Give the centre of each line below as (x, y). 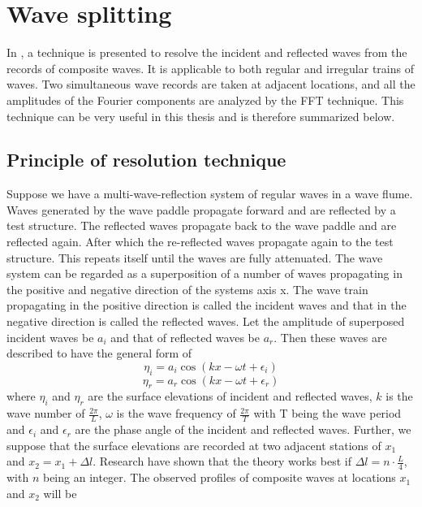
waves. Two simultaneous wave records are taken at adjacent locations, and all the (211, 84)
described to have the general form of (99, 353)
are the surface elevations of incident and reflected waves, (230, 396)
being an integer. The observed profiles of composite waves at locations (219, 477)
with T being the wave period (327, 413)
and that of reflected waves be (185, 337)
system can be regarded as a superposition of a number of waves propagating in (205, 273)
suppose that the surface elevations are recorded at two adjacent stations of (194, 445)
